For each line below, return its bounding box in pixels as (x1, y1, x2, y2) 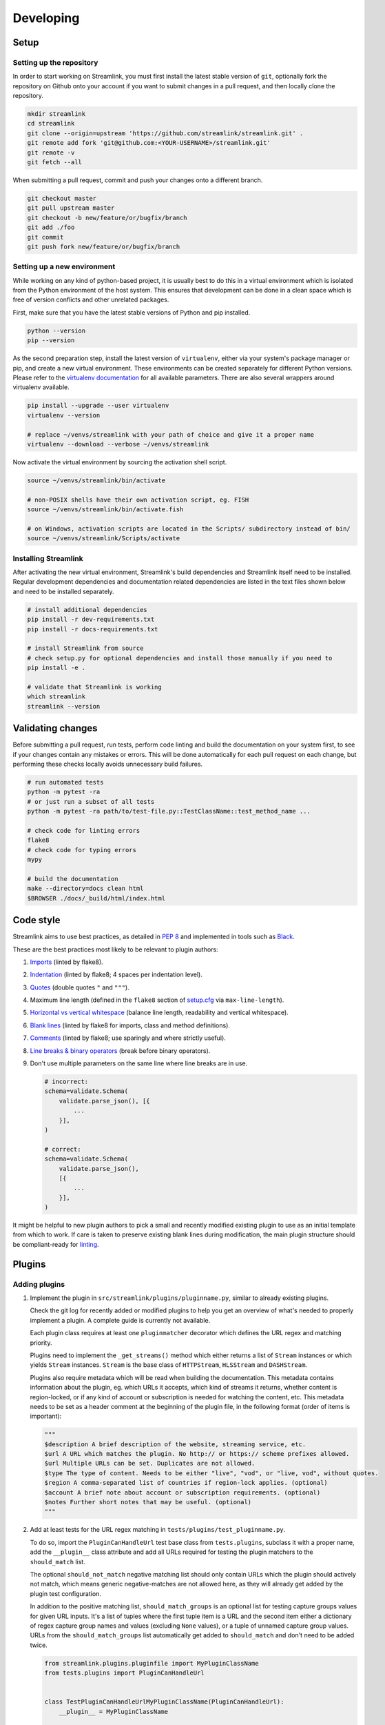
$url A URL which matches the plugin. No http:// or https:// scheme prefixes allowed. (44, 1450, 350, 1458)
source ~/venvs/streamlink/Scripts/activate (27, 535, 180, 542)
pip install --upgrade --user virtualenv (27, 402, 169, 410)
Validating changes (12, 722, 98, 734)
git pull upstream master (27, 204, 115, 212)
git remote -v (27, 148, 75, 157)
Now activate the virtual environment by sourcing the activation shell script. (12, 457, 227, 466)
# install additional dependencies (27, 606, 147, 613)
